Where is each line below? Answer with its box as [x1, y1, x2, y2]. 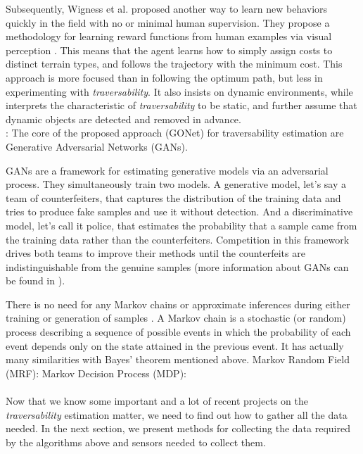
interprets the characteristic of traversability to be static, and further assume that [6, 98, 357, 113]
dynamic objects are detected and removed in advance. [6, 111, 241, 126]
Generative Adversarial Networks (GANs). [6, 139, 188, 153]
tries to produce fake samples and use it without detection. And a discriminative [6, 204, 353, 219]
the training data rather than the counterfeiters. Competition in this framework [6, 232, 350, 246]
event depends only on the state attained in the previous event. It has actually [6, 338, 344, 353]
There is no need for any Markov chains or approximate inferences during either [6, 296, 350, 311]
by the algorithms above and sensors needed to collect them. [6, 434, 266, 449]
